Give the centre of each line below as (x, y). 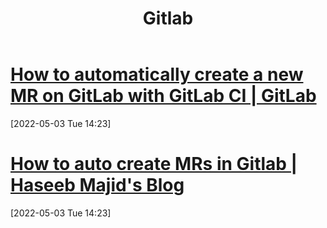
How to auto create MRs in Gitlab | (154, 164)
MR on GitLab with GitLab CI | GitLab (163, 96)
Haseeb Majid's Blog (97, 185)
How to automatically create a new (157, 74)
